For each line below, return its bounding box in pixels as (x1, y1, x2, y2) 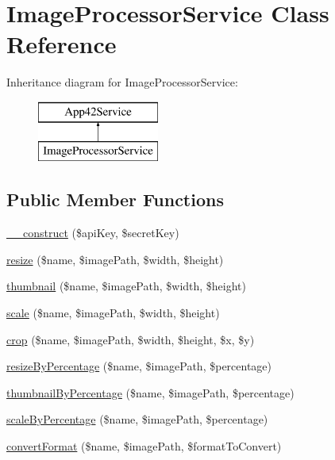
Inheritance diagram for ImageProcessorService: (6, 74, 238, 90)
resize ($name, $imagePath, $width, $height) (6, 251, 224, 267)
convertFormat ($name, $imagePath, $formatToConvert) (6, 438, 282, 454)
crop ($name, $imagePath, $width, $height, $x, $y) (6, 331, 255, 347)
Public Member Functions (6, 187, 224, 212)
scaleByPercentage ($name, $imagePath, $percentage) (6, 411, 268, 427)
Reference (6, 28, 117, 60)
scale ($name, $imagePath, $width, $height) (6, 305, 220, 321)
